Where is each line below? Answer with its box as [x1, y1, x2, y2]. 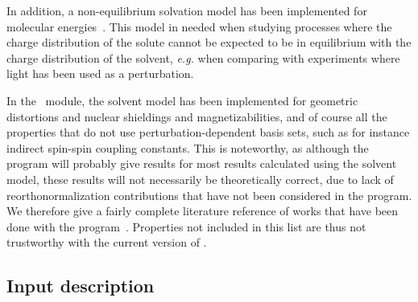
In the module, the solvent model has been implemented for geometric [6, 92, 358, 108]
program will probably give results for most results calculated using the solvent [6, 155, 397, 172]
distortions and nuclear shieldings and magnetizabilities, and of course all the [6, 108, 387, 124]
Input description [6, 273, 155, 298]
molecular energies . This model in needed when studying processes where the [6, 18, 392, 35]
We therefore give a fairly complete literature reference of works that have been [6, 202, 399, 219]
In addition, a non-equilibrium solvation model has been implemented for [6, 2, 367, 18]
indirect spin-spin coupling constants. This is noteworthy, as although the [6, 139, 369, 156]
